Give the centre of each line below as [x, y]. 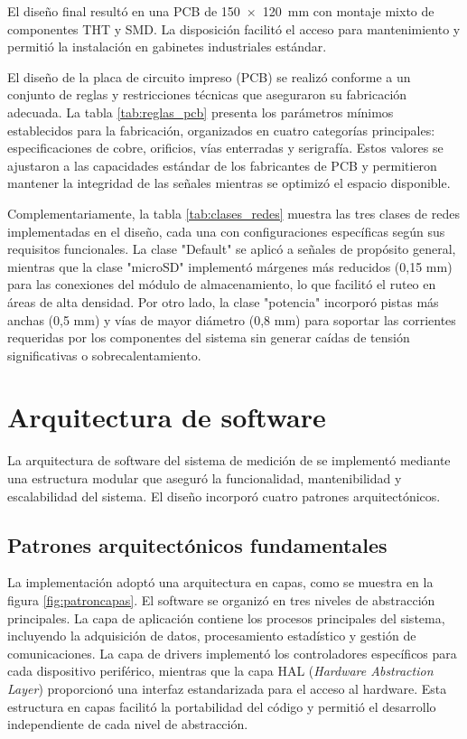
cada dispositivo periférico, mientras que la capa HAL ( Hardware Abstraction [220, 671]
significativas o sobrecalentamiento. [104, 355]
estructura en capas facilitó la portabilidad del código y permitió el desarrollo [222, 706]
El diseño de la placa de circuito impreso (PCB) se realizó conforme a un [209, 76]
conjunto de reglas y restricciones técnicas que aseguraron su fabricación [207, 94]
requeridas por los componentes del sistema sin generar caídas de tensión [209, 337]
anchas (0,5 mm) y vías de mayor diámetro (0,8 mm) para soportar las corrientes [232, 319]
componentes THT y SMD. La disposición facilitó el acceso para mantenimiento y [234, 28]
